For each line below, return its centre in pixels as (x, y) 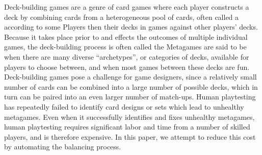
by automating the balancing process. (63, 147)
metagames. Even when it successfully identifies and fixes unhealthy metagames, (129, 117)
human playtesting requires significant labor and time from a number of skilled (127, 127)
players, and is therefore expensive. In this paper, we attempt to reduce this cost (130, 136)
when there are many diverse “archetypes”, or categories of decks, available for (127, 56)
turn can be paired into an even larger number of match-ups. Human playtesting (130, 97)
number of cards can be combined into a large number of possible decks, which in (131, 86)
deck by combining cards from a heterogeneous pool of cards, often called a (122, 17)
